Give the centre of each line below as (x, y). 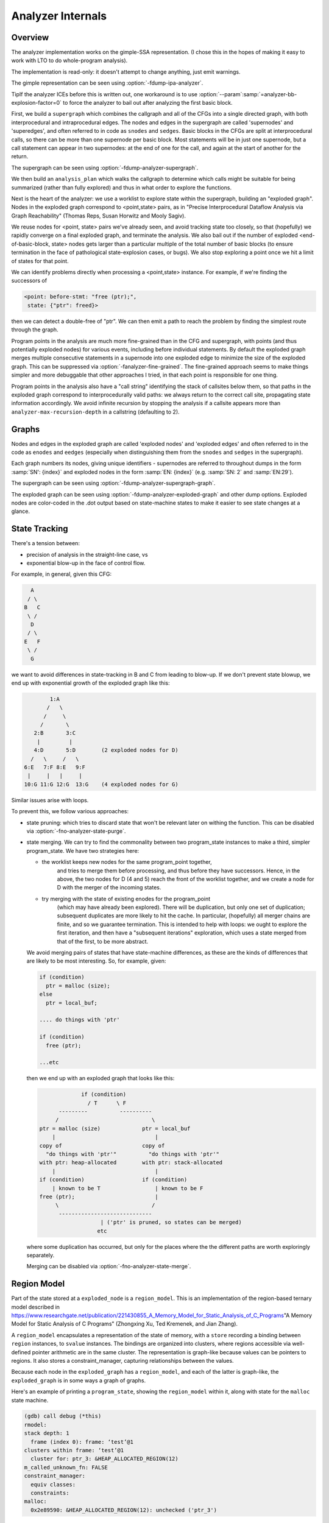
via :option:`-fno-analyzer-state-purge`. (76, 831)
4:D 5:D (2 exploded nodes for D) (106, 750)
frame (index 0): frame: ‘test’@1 (82, 1442)
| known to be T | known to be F (128, 1188)
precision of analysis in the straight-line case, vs (87, 554)
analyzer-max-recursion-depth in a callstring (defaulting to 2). (95, 412)
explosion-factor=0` (37, 103)
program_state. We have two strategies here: (83, 850)
